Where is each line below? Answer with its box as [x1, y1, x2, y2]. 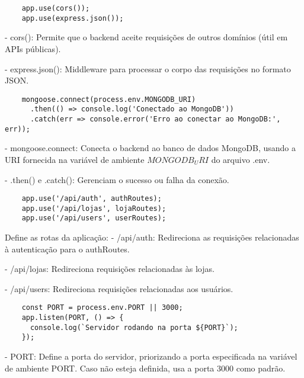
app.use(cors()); [21, 4, 90, 12]
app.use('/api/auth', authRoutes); [21, 194, 162, 203]
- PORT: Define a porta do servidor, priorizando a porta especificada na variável [5, 350, 297, 363]
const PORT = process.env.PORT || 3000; [21, 303, 183, 312]
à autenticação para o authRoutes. [5, 242, 130, 255]
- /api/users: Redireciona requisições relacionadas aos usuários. [5, 282, 233, 294]
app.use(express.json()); [21, 14, 124, 23]
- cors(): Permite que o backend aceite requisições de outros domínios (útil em [5, 31, 288, 43]
